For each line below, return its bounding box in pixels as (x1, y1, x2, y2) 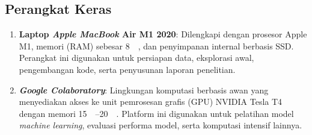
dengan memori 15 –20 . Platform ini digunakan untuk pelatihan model (19, 107, 294, 119)
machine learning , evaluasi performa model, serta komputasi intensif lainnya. (19, 119, 302, 131)
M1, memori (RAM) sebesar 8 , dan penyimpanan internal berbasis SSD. (19, 39, 294, 52)
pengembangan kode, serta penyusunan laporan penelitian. (19, 63, 236, 75)
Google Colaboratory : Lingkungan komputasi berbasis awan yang (19, 83, 269, 96)
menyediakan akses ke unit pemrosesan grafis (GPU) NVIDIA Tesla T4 (19, 95, 283, 108)
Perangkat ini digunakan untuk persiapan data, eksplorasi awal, (19, 51, 254, 64)
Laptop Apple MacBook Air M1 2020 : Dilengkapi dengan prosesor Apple (19, 28, 307, 40)
